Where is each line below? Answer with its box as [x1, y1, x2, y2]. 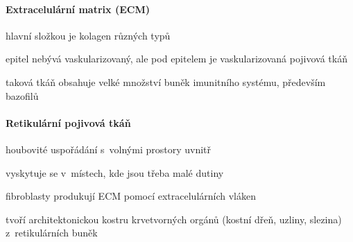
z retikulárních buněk [6, 225, 98, 240]
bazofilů [6, 88, 39, 103]
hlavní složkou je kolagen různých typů [6, 28, 171, 42]
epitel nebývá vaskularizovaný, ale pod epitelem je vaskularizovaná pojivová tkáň [6, 51, 347, 66]
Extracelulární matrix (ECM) [6, 1, 150, 16]
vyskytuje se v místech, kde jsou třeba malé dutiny [6, 165, 224, 180]
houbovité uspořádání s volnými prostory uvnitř [6, 141, 212, 156]
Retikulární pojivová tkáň [6, 115, 131, 130]
